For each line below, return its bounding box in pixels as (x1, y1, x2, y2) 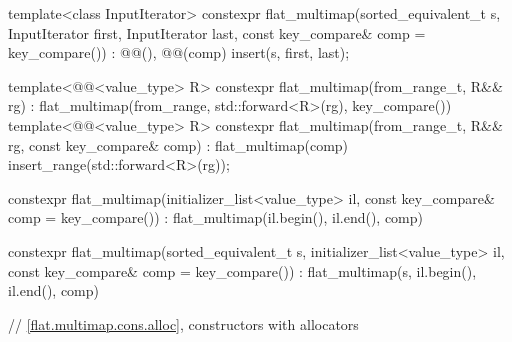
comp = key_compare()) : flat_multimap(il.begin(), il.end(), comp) (8, 207, 424, 228)
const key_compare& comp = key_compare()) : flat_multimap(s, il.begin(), (8, 260, 477, 281)
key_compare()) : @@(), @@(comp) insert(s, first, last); (8, 42, 350, 63)
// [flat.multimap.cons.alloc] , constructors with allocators (8, 313, 359, 334)
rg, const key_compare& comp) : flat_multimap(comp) (8, 134, 349, 155)
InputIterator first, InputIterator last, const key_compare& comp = (8, 22, 426, 43)
